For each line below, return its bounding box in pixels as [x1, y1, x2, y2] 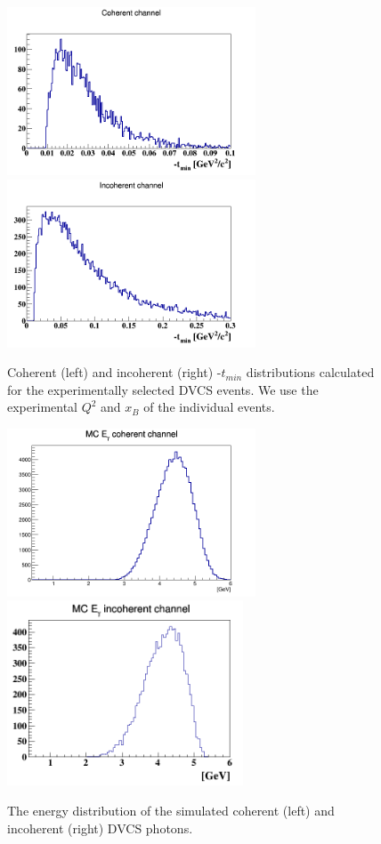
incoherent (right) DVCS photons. [7, 818, 193, 837]
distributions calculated [246, 363, 375, 382]
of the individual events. [143, 398, 275, 416]
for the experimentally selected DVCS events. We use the [7, 380, 319, 398]
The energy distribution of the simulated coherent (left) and [7, 800, 335, 819]
